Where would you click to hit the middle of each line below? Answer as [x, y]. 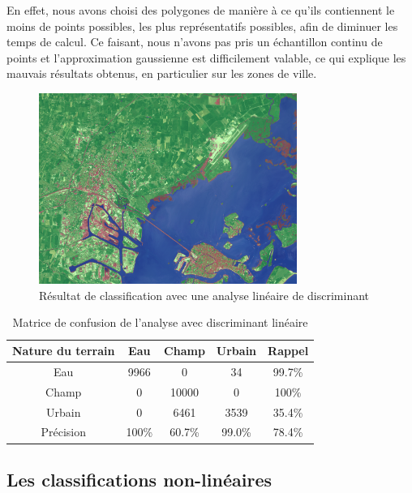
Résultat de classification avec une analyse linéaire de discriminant [204, 295]
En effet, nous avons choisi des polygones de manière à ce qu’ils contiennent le [201, 10]
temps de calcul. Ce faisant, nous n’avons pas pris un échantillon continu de [195, 42]
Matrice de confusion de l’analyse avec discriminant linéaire [160, 322]
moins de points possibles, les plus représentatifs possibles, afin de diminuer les [202, 26]
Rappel [288, 351]
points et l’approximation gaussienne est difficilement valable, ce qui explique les [206, 57]
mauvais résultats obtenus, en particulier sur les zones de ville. [162, 73]
